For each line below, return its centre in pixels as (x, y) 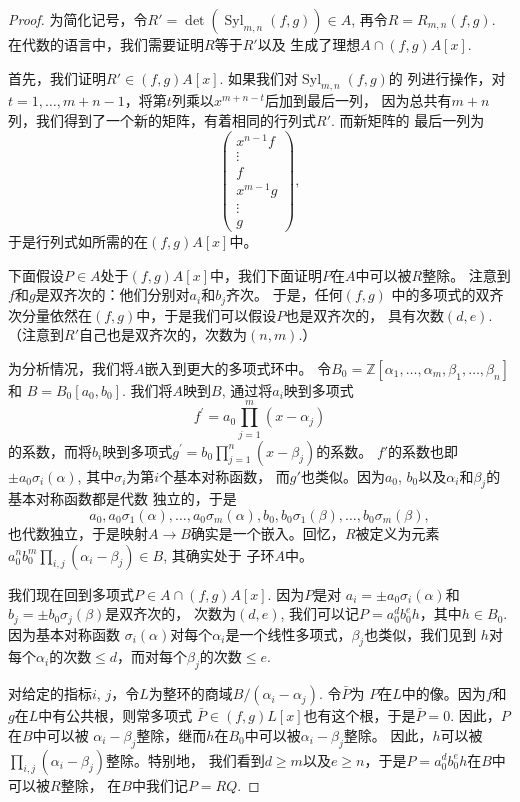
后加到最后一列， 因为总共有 (358, 100)
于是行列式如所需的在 (78, 240)
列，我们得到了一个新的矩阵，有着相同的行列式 (162, 119)
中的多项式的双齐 (447, 294)
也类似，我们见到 (420, 633)
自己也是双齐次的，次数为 (163, 334)
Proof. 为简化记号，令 (78, 19)
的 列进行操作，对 (447, 77)
